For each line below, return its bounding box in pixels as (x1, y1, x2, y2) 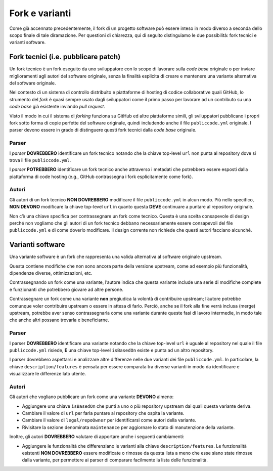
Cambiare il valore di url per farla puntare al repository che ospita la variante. (22, 410, 185, 416)
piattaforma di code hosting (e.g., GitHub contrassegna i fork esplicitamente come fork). (9, 174, 193, 180)
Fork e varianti (9, 8, 71, 19)
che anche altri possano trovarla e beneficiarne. (9, 317, 109, 323)
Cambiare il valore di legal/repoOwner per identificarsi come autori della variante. (22, 417, 197, 423)
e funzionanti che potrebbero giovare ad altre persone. (9, 286, 124, 292)
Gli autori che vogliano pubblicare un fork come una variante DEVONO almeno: (9, 394, 174, 400)
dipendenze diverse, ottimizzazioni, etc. (9, 270, 93, 276)
